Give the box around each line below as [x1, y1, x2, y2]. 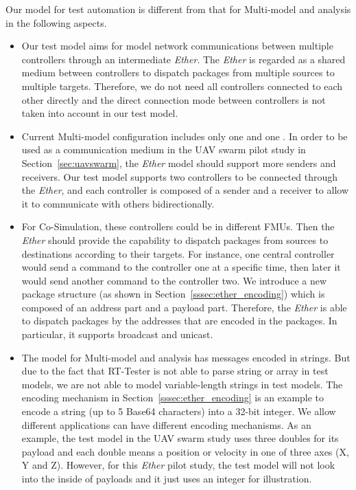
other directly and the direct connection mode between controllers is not [21, 92, 326, 107]
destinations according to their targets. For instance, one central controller [21, 246, 335, 260]
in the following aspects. [5, 15, 107, 30]
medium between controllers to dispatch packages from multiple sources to [21, 65, 335, 80]
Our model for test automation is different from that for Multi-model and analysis [5, 2, 351, 16]
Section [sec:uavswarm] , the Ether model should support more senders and [21, 155, 336, 170]
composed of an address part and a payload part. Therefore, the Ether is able [21, 300, 347, 314]
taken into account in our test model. [21, 106, 178, 120]
